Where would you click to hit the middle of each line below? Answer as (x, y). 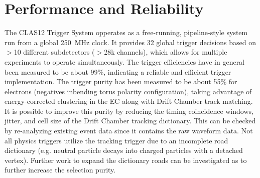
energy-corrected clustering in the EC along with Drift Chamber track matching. (129, 101)
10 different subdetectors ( (54, 52)
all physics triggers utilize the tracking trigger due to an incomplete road (116, 140)
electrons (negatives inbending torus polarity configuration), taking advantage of (128, 91)
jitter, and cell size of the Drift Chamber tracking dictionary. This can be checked (130, 121)
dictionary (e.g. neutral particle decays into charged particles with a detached (124, 150)
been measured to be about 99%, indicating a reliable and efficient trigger (118, 71)
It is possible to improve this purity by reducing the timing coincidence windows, (129, 111)
